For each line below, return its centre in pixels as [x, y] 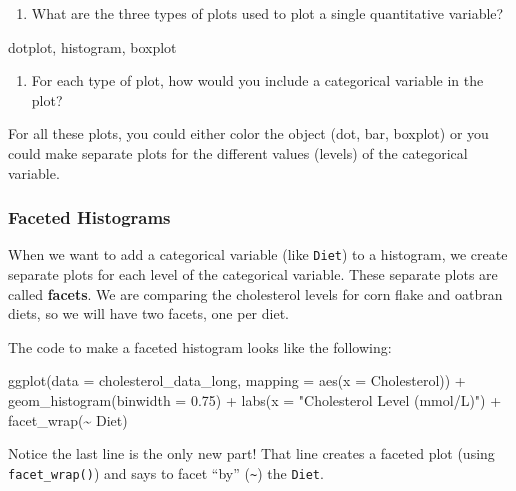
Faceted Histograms [89, 217]
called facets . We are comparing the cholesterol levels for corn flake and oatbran [255, 293]
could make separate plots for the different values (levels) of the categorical [238, 152]
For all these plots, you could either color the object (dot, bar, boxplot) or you [248, 133]
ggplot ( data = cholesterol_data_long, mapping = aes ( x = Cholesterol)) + [237, 380]
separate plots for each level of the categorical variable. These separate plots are [253, 274]
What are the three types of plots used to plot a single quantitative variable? [267, 13]
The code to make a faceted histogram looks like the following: [200, 346]
